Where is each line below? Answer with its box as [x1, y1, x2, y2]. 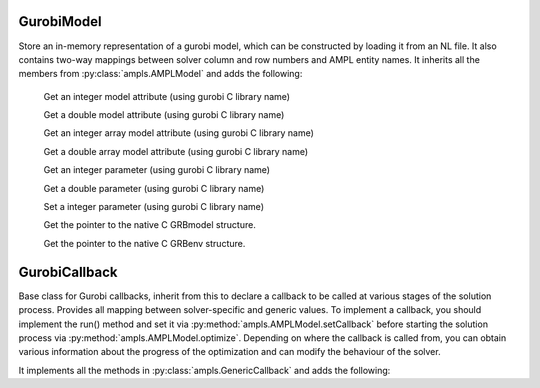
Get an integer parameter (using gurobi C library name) [43, 164, 270, 176]
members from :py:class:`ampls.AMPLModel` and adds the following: [18, 68, 303, 80]
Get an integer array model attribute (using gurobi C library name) [43, 127, 315, 139]
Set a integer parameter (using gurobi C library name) [43, 201, 265, 213]
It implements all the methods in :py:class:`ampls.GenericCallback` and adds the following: [18, 364, 391, 376]
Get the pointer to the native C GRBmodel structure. [43, 219, 257, 231]
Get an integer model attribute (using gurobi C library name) [43, 90, 290, 102]
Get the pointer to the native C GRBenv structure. [43, 237, 246, 249]
